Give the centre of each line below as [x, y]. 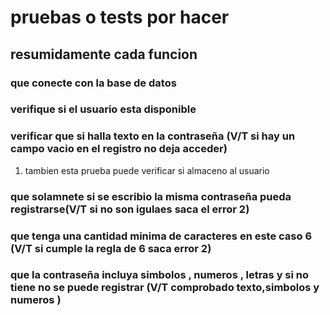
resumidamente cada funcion [104, 54]
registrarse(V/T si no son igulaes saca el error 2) [130, 209]
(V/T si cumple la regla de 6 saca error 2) [111, 248]
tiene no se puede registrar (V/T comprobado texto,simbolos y [165, 288]
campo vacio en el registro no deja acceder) [119, 149]
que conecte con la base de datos [93, 83]
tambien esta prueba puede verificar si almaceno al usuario [147, 170]
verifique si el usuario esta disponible [103, 109]
